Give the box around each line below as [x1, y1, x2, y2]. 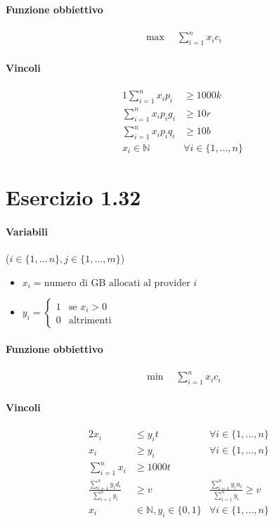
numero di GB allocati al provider [44, 278, 190, 288]
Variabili [6, 224, 48, 238]
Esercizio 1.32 [6, 183, 141, 212]
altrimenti [68, 316, 112, 326]
